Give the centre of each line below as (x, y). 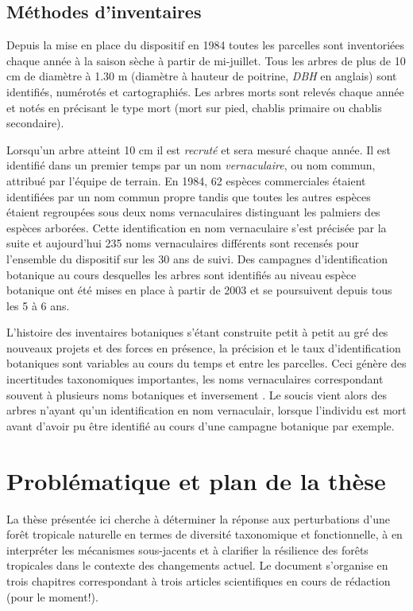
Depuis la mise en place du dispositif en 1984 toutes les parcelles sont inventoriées (206, 45)
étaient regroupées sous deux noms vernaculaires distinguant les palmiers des (193, 212)
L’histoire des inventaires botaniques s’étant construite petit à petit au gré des (197, 332)
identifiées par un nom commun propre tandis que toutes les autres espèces (189, 196)
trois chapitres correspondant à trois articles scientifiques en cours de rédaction (199, 580)
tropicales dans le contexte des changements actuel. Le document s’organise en (197, 565)
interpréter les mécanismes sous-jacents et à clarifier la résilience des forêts (187, 549)
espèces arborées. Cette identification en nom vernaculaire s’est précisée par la (197, 227)
